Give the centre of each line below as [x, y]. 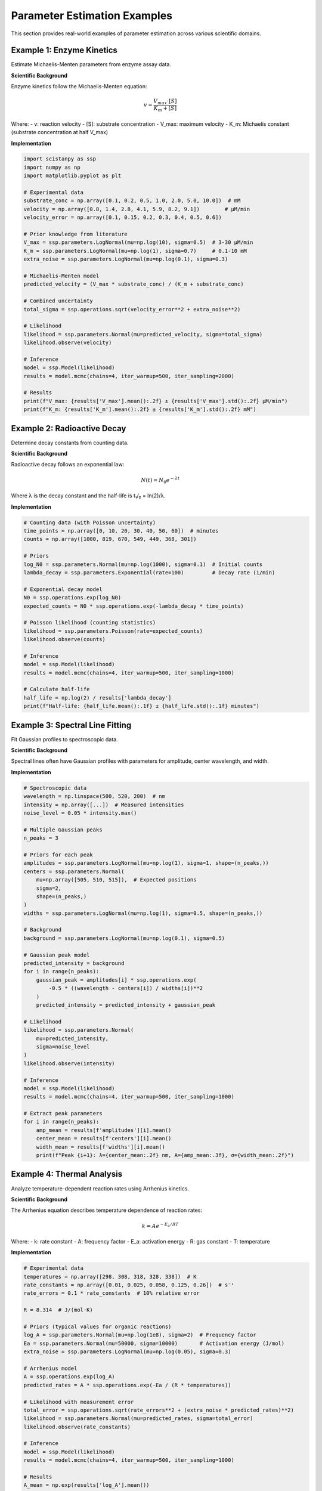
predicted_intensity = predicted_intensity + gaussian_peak [126, 1005]
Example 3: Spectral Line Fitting [71, 725]
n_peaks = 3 [41, 838]
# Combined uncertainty [58, 301]
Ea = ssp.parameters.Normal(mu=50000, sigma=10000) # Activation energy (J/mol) [154, 1343]
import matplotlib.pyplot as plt [72, 176]
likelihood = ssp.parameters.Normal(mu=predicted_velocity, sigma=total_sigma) [143, 334]
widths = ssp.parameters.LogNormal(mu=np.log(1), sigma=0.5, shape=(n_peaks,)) [143, 913]
